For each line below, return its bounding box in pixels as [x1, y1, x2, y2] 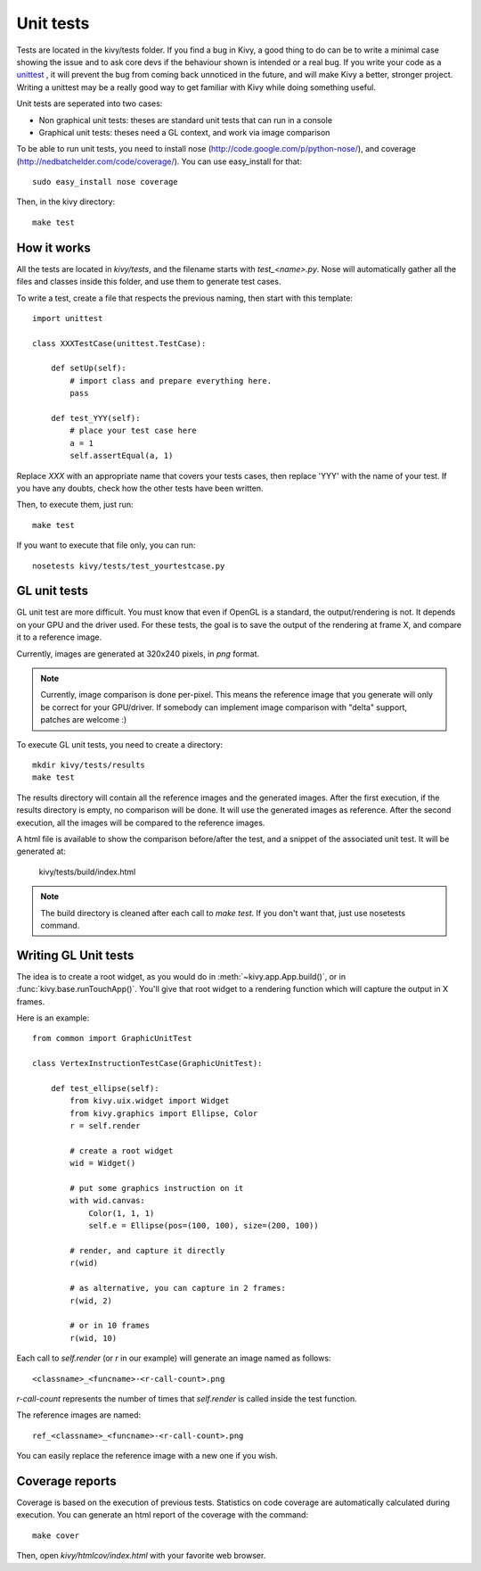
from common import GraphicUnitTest [32, 1033, 192, 1044]
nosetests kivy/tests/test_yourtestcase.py [32, 560, 225, 571]
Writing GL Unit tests [16, 947, 135, 963]
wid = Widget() [69, 1158, 136, 1169]
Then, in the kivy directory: [16, 196, 116, 207]
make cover [32, 1530, 80, 1541]
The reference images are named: [16, 1410, 142, 1420]
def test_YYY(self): [50, 413, 141, 424]
